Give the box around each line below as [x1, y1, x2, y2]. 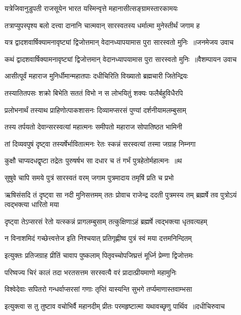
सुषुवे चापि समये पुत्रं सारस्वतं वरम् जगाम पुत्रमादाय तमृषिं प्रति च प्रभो [5, 172, 174, 182]
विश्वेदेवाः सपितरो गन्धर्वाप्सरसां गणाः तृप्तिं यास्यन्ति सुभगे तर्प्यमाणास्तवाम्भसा [5, 284, 192, 294]
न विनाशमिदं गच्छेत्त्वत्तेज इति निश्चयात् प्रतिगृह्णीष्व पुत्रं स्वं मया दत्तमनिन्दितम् [5, 233, 192, 243]
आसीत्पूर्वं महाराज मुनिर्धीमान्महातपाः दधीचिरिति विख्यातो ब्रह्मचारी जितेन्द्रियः [5, 71, 188, 81]
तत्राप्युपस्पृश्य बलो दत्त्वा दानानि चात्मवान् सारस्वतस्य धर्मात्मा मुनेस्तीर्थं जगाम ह [5, 20, 200, 30]
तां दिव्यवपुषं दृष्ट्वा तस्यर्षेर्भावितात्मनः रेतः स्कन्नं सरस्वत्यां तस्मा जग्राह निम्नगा [5, 138, 196, 149]
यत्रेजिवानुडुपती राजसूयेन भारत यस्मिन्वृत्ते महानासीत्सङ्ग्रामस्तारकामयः [5, 3, 178, 13]
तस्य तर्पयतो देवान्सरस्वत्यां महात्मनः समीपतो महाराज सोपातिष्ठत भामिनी [5, 121, 182, 132]
